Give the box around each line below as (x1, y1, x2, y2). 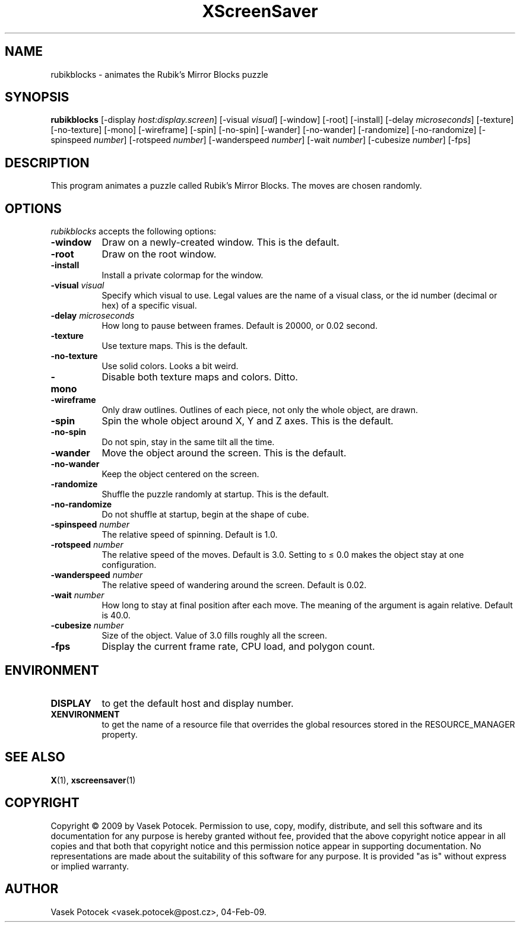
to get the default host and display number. (102, 697, 294, 709)
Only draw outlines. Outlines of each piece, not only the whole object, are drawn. (102, 405, 418, 415)
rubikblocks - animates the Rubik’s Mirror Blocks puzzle (50, 69, 268, 80)
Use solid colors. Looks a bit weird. (102, 361, 239, 372)
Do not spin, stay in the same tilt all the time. (102, 437, 275, 447)
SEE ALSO (5, 750, 65, 765)
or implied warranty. (50, 861, 129, 871)
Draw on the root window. (102, 248, 217, 261)
